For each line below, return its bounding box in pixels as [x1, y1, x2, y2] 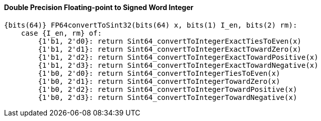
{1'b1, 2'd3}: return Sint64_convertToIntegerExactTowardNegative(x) [38, 61, 318, 69]
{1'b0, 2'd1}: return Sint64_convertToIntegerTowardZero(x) [38, 77, 280, 85]
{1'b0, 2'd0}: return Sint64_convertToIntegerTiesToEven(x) [38, 69, 280, 77]
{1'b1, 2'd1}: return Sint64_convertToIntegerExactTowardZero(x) [38, 45, 302, 53]
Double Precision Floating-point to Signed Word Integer [4, 3, 194, 12]
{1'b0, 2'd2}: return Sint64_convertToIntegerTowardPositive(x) [38, 85, 297, 93]
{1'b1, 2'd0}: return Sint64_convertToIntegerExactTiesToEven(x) [38, 37, 302, 45]
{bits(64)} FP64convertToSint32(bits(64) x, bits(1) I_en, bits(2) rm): [4, 21, 297, 29]
